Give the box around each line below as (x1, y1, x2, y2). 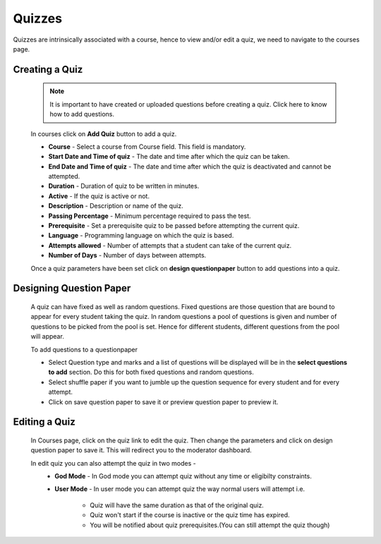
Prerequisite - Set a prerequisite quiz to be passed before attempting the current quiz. (48, 222, 300, 230)
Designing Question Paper (13, 282, 131, 294)
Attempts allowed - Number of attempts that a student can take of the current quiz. (48, 241, 292, 250)
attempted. (48, 172, 80, 181)
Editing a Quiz (13, 416, 75, 428)
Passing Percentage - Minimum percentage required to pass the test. (48, 212, 251, 220)
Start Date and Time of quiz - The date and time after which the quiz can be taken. (48, 152, 290, 161)
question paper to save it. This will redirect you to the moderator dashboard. (30, 446, 252, 454)
